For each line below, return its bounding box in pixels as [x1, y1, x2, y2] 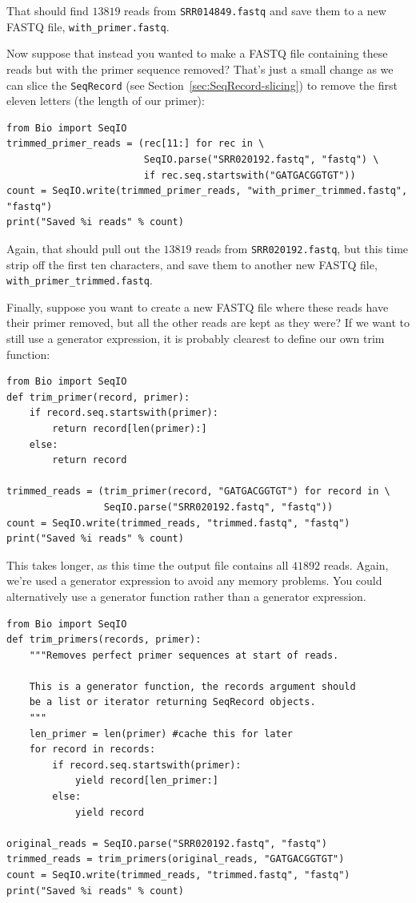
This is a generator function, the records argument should [29, 680, 356, 692]
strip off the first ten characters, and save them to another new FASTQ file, [6, 256, 378, 272]
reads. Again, [323, 556, 389, 573]
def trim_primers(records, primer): [6, 634, 202, 646]
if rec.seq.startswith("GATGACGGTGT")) [143, 169, 356, 181]
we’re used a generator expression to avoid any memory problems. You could [6, 572, 382, 589]
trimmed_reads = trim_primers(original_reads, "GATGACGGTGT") [6, 853, 345, 865]
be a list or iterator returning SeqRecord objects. [29, 696, 316, 708]
